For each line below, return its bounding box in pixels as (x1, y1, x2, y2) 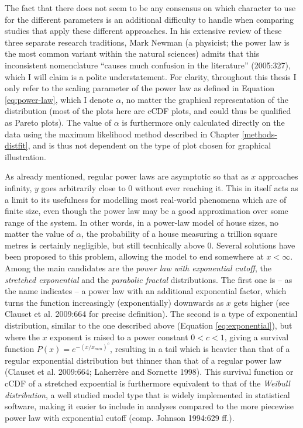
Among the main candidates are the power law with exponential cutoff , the (5, 262, 271, 274)
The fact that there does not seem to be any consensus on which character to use (5, 2, 296, 13)
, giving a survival (224, 330, 289, 343)
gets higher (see (233, 296, 290, 308)
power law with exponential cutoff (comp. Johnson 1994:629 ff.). (5, 411, 235, 423)
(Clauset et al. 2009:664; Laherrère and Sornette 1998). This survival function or (5, 365, 294, 378)
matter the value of (5, 227, 74, 240)
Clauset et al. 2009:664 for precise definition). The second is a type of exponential (5, 308, 298, 320)
